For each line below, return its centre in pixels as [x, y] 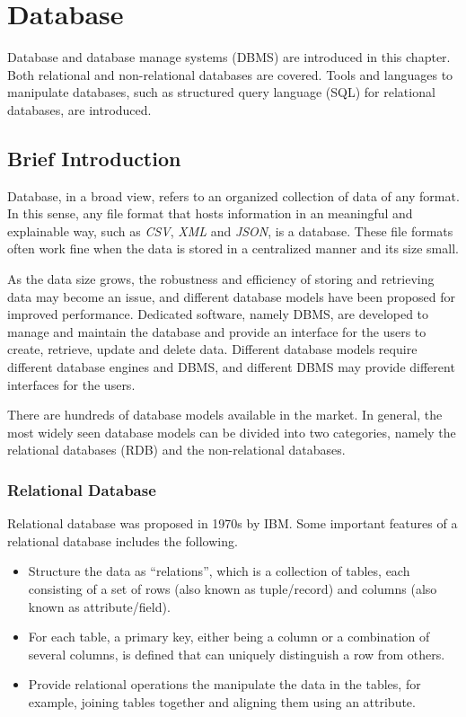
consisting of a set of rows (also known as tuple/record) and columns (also [233, 589]
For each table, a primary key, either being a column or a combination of [229, 637]
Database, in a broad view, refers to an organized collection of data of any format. [233, 195]
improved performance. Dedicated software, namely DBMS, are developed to [218, 314]
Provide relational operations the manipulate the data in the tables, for [224, 684]
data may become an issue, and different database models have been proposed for [232, 296]
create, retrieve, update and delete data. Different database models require [212, 349]
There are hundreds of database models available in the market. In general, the [225, 415]
